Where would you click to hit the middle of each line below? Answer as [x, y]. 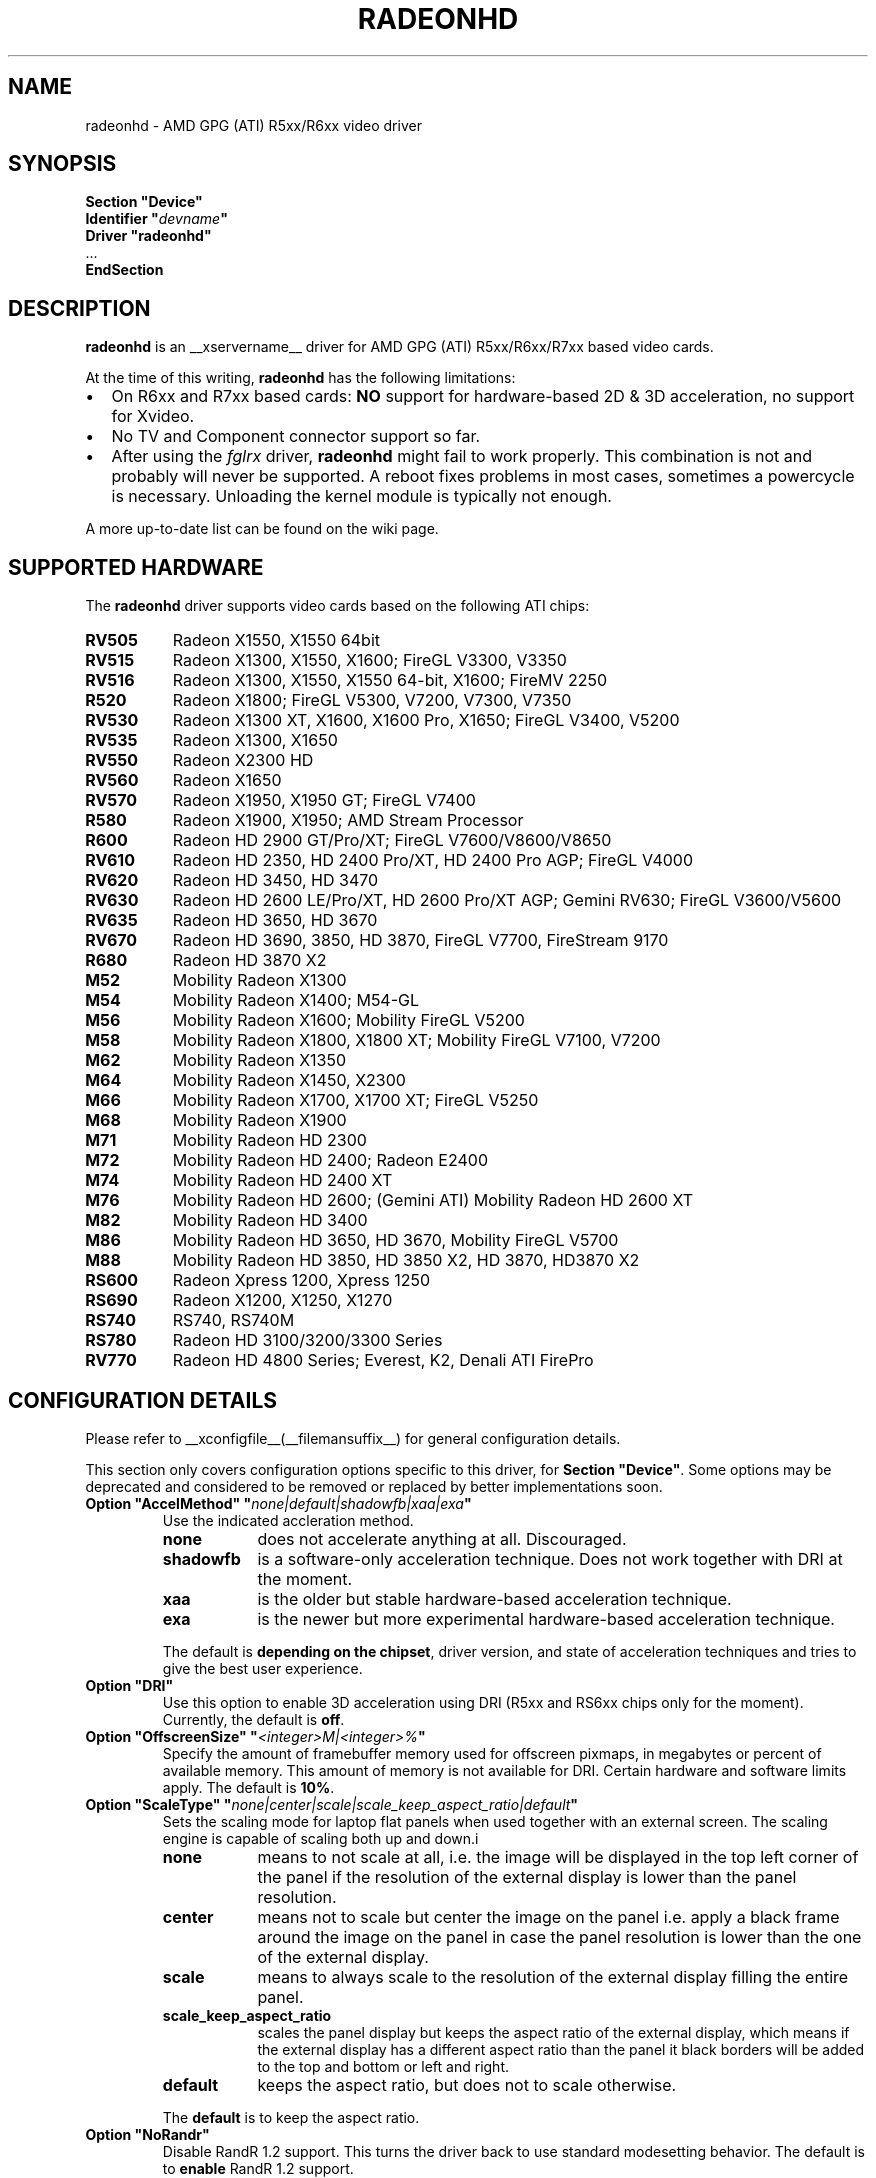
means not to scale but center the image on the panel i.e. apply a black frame [548, 1916]
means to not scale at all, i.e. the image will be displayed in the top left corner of [558, 1856]
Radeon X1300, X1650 [255, 740]
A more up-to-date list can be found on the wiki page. [262, 529]
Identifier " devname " [156, 219]
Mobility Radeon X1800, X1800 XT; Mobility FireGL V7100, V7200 [416, 1040]
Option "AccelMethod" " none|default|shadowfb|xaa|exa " [278, 1503]
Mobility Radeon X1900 [259, 1120]
